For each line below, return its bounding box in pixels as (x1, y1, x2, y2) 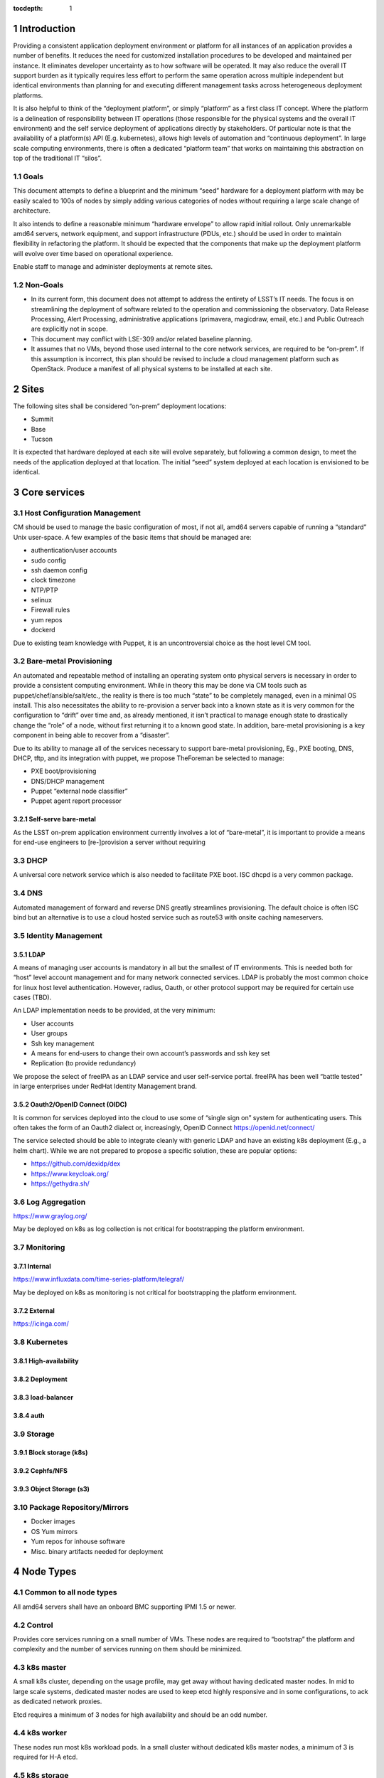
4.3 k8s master (13, 1663, 67, 1673)
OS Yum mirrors (31, 1527, 78, 1535)
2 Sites (13, 383, 45, 395)
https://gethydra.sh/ (31, 1179, 90, 1188)
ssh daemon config (31, 565, 88, 574)
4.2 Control (13, 1620, 53, 1630)
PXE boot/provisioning (31, 767, 97, 775)
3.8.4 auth (13, 1411, 46, 1420)
